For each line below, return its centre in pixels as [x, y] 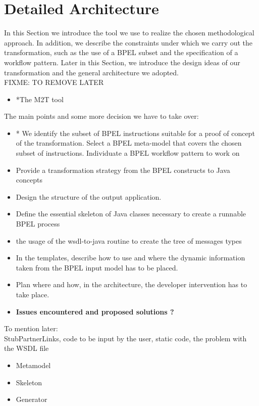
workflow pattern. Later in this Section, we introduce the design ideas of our [122, 62]
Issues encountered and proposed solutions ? [95, 311]
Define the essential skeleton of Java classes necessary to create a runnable [131, 214]
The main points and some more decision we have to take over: [101, 116]
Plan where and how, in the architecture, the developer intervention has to [132, 284]
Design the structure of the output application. [89, 196]
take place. [33, 294]
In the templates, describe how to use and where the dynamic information [131, 258]
